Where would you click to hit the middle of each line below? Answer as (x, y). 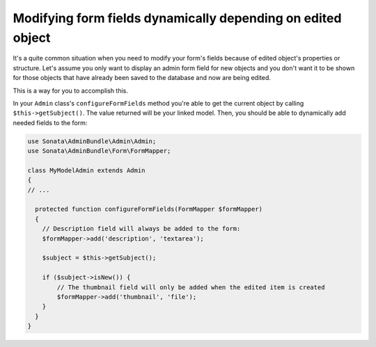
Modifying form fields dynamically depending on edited (177, 18)
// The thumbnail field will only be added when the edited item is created (191, 287)
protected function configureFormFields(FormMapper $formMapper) (149, 209)
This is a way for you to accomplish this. (70, 90)
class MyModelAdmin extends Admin (86, 170)
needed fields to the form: (50, 122)
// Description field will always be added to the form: (141, 229)
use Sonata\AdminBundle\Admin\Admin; (92, 141)
